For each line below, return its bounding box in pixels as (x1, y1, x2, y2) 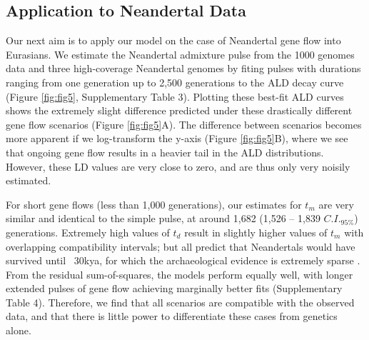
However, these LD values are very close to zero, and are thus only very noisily (6, 159, 350, 174)
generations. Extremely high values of (6, 224, 170, 239)
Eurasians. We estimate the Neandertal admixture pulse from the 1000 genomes (6, 46, 355, 61)
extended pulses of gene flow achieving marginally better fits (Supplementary (6, 281, 343, 296)
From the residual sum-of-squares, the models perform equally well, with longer (6, 266, 353, 281)
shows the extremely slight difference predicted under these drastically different (6, 103, 353, 118)
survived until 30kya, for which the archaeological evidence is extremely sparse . (6, 253, 360, 268)
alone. (6, 323, 31, 338)
